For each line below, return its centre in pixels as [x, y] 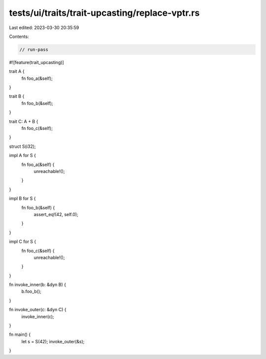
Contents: [19, 36]
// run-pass [34, 49]
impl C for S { [23, 242]
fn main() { [20, 334]
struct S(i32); [23, 146]
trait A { [17, 71]
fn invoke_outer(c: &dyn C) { [38, 310]
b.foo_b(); [32, 292]
